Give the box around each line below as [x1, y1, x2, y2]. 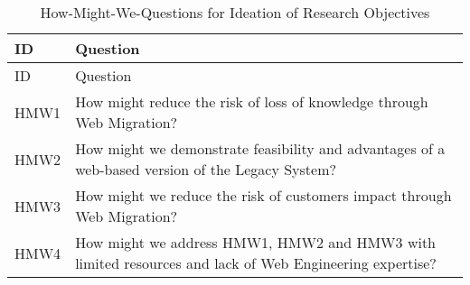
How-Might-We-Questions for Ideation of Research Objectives [40, 2, 430, 23]
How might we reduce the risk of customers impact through [75, 185, 452, 206]
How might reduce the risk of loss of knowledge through [75, 91, 428, 112]
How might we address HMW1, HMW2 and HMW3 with [75, 232, 437, 253]
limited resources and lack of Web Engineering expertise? [75, 253, 437, 273]
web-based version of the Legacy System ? [75, 159, 337, 179]
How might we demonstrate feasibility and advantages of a [75, 138, 446, 159]
